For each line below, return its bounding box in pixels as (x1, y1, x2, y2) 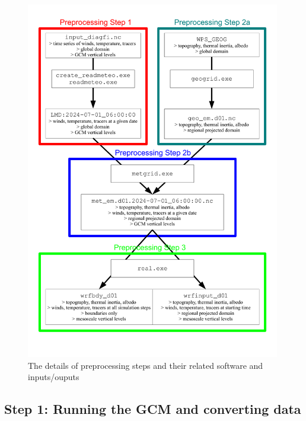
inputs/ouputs (28, 371, 79, 383)
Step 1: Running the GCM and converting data (4, 400, 301, 418)
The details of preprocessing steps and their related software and (28, 359, 263, 371)
